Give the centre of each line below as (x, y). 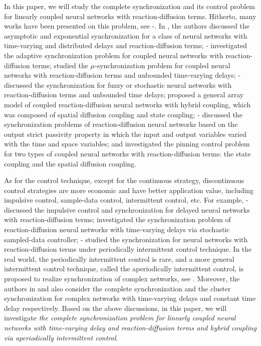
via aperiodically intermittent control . (61, 337)
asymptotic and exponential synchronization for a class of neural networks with (126, 35)
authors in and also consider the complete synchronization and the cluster (117, 288)
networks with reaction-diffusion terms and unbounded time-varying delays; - (122, 75)
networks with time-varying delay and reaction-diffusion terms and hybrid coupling (130, 327)
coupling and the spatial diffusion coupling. (70, 163)
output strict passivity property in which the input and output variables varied (125, 134)
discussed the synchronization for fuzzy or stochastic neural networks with (118, 84)
